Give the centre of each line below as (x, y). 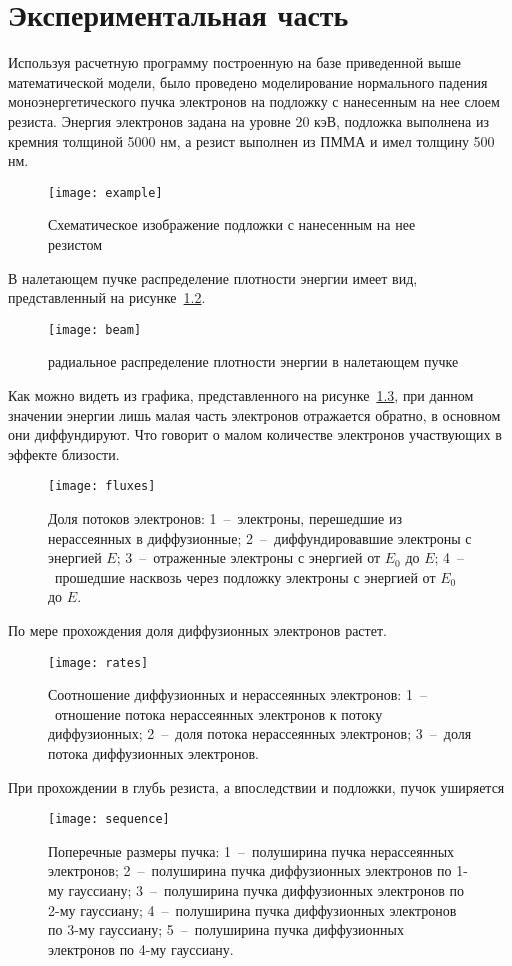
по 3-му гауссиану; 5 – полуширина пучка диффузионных (226, 929)
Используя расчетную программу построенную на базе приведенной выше (234, 62)
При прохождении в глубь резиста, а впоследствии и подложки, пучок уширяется (256, 786)
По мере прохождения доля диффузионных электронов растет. (197, 629)
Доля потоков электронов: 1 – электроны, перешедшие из (225, 518)
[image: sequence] (109, 819)
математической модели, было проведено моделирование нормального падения (248, 81)
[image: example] (105, 192)
